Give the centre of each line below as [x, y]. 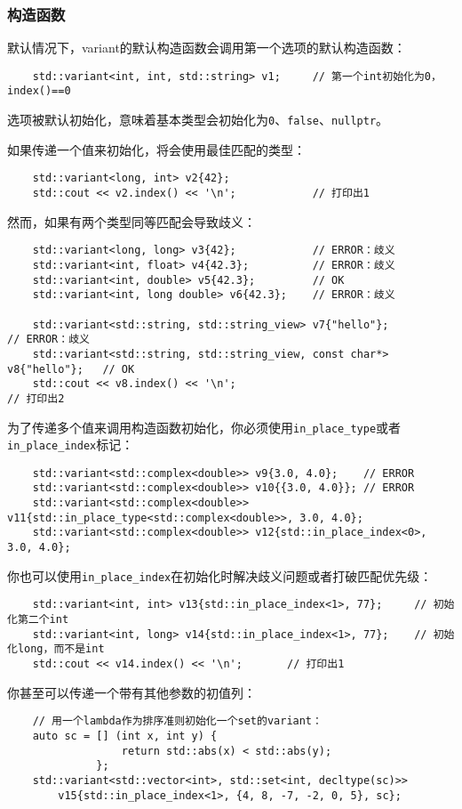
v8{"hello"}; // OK [71, 369]
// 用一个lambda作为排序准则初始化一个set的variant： [177, 721]
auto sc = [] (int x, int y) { [125, 736]
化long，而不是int [56, 649]
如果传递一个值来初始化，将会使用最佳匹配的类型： [156, 149]
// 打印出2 [36, 398]
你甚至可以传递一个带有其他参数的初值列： [131, 692]
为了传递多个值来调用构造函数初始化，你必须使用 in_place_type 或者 [204, 427]
